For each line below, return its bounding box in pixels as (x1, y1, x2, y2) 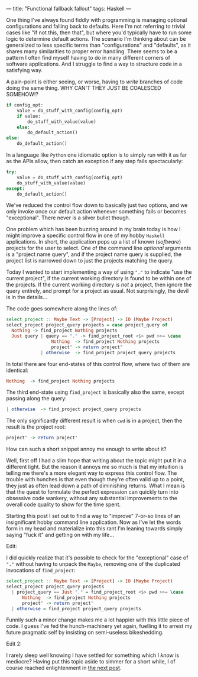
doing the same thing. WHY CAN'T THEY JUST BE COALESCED (6, 85, 161, 91)
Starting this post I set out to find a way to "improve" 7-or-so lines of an (6, 513, 180, 520)
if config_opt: (6, 102, 44, 108)
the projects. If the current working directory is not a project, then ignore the (6, 281, 192, 289)
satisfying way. (6, 67, 43, 73)
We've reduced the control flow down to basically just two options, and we (6, 202, 188, 209)
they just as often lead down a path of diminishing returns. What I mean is (6, 482, 186, 490)
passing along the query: (6, 395, 67, 402)
